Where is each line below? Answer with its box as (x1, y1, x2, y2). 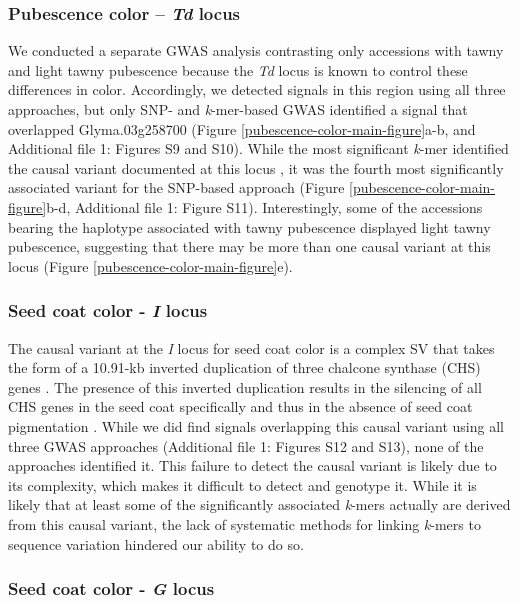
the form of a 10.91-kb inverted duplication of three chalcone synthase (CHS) (8, 357, 481, 378)
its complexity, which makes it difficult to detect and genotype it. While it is (8, 474, 477, 495)
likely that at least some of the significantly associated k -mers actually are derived (8, 494, 511, 515)
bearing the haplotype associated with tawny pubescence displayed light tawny (8, 216, 491, 237)
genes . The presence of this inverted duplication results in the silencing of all (8, 376, 482, 397)
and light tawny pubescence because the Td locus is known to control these (8, 59, 468, 80)
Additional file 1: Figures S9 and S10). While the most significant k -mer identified (8, 138, 509, 159)
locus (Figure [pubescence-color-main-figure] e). (8, 255, 293, 276)
